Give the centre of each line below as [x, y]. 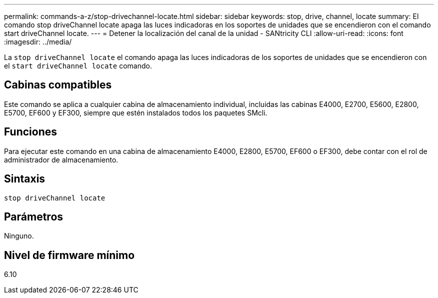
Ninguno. [19, 236]
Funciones [31, 132]
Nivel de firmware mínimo [69, 255]
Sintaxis [25, 179]
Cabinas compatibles [58, 85]
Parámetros [34, 216]
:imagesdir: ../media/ [38, 42]
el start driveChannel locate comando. [78, 66]
